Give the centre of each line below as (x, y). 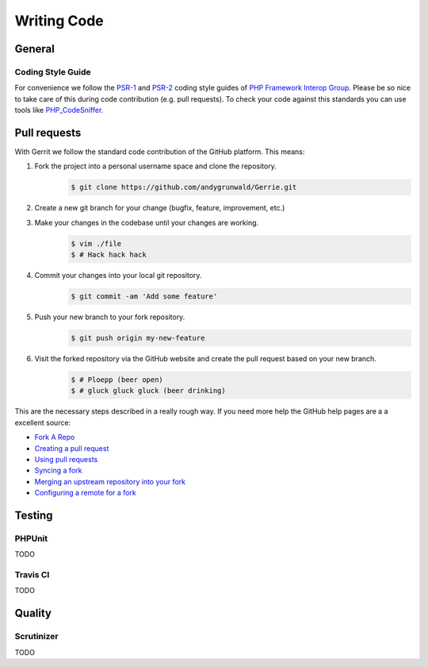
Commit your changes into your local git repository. (118, 276)
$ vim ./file (96, 243)
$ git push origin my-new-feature (138, 338)
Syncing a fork (58, 470)
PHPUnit (31, 538)
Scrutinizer (36, 637)
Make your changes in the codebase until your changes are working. (147, 222)
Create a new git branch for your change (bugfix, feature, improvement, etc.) (160, 208)
